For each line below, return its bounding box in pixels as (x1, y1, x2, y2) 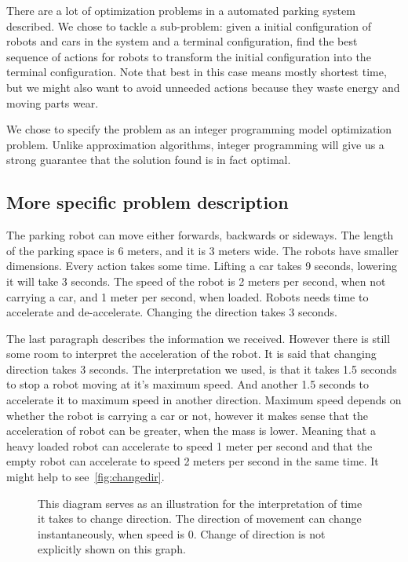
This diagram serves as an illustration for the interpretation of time (38, 494, 362, 511)
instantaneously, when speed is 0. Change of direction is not (38, 525, 326, 542)
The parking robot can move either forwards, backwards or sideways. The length (6, 227, 394, 243)
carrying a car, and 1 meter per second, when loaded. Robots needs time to (6, 288, 369, 305)
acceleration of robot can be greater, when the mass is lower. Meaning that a (6, 422, 376, 439)
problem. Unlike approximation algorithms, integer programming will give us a (6, 136, 384, 152)
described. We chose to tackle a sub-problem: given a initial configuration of (6, 17, 372, 34)
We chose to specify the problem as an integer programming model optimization (6, 121, 392, 137)
